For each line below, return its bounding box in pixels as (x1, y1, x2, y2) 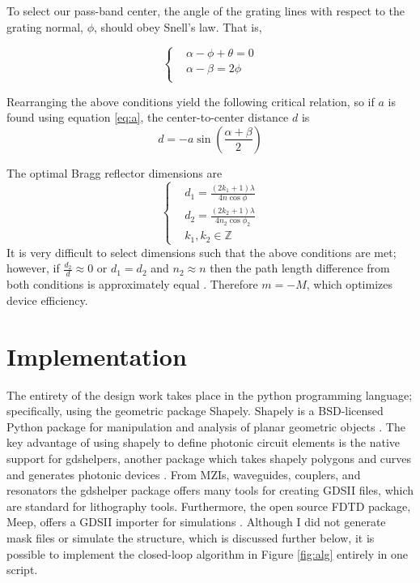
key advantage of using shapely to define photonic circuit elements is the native (6, 434, 401, 451)
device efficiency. (6, 291, 88, 308)
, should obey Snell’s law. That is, (94, 18, 262, 35)
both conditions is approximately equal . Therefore (6, 276, 258, 293)
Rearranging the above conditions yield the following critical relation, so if (6, 92, 375, 109)
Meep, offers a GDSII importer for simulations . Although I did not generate (6, 513, 386, 530)
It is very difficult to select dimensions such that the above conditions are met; (6, 243, 397, 260)
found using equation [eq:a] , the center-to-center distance (6, 109, 289, 126)
